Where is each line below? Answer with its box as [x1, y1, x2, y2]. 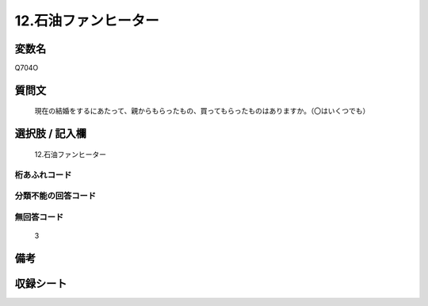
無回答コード [14, 211, 64, 222]
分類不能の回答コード [14, 190, 97, 201]
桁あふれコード [14, 169, 72, 180]
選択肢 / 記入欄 [14, 127, 87, 140]
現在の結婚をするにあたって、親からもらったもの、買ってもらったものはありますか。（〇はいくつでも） [34, 106, 370, 116]
